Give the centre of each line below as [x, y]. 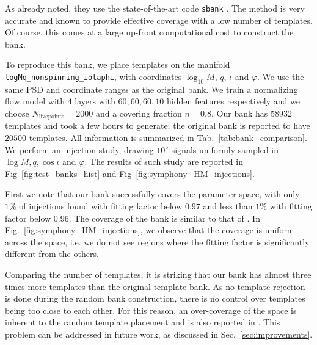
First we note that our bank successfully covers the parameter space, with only [152, 194]
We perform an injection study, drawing [79, 149]
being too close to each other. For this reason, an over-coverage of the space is [151, 310]
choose [17, 113]
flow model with [35, 101]
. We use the [281, 77]
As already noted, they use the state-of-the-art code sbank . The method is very [155, 8]
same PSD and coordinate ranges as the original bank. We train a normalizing [151, 89]
